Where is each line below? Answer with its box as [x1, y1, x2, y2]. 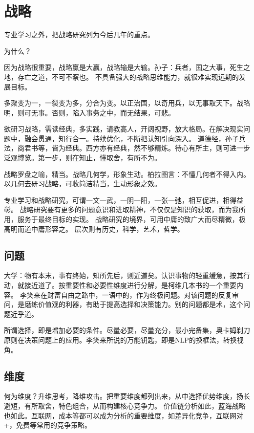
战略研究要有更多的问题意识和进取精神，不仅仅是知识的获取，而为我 [20, 204, 239, 215]
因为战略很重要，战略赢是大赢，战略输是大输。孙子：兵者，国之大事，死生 [4, 62, 243, 72]
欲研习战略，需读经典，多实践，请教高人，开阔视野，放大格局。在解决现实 [4, 124, 243, 134]
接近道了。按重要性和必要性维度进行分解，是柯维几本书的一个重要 [24, 280, 236, 290]
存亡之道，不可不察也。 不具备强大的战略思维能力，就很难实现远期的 [17, 71, 239, 82]
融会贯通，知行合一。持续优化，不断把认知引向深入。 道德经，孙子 [24, 133, 239, 143]
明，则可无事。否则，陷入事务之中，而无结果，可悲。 [4, 107, 175, 117]
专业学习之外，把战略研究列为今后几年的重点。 [4, 29, 154, 40]
